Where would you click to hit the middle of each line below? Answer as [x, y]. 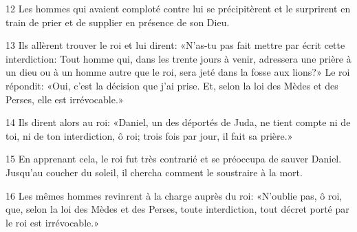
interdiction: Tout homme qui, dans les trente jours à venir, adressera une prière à [178, 58]
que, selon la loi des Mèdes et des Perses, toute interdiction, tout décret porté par [177, 209]
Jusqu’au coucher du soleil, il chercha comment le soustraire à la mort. [154, 172]
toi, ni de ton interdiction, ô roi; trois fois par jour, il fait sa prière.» [149, 135]
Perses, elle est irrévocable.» [65, 99]
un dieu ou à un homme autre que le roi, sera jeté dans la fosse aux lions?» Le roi [178, 72]
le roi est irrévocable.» [52, 222]
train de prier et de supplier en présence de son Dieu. [118, 22]
